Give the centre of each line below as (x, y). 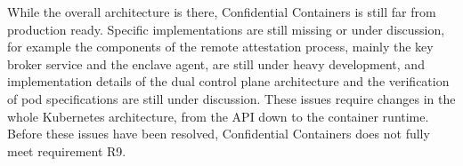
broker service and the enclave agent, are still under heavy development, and (216, 63)
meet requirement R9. (67, 150)
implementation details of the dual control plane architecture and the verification (228, 81)
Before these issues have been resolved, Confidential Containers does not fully (219, 134)
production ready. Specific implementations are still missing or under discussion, (226, 29)
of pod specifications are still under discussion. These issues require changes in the (231, 98)
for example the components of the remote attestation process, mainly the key (220, 47)
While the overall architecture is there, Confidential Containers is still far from (222, 12)
